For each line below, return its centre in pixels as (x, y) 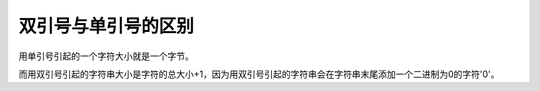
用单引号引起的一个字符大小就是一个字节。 (106, 56)
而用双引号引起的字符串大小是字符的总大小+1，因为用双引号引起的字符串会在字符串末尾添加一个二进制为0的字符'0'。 (259, 74)
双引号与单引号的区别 (106, 26)
